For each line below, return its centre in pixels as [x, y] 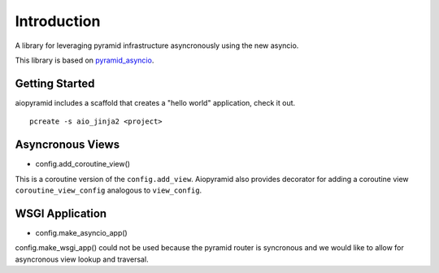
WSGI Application [61, 213]
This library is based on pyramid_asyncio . [85, 60]
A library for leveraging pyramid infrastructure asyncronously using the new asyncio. [157, 45]
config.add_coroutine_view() [83, 164]
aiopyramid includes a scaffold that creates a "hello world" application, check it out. [155, 102]
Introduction [58, 21]
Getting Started [55, 83]
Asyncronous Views [67, 145]
